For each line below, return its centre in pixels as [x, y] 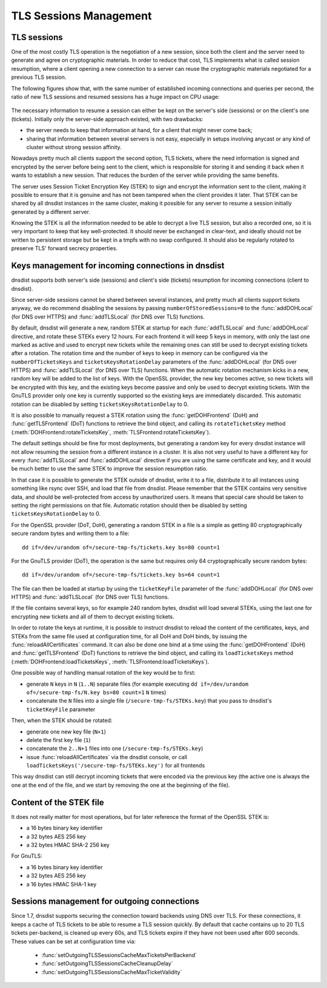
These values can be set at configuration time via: [74, 941]
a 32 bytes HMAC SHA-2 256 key [68, 844]
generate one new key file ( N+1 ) [66, 731]
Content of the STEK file [58, 802]
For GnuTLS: [27, 856]
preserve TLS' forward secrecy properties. [64, 248]
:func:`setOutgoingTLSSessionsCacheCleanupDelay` [107, 964]
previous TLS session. [39, 77]
